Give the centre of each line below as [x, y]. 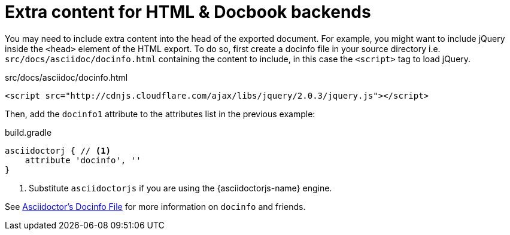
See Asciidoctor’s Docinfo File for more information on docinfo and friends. [155, 206]
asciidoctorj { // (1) [58, 150]
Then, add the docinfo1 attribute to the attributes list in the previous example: [160, 114]
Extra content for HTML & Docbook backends [188, 12]
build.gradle [28, 132]
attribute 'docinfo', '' [83, 160]
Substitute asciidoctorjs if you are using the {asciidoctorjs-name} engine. [180, 188]
